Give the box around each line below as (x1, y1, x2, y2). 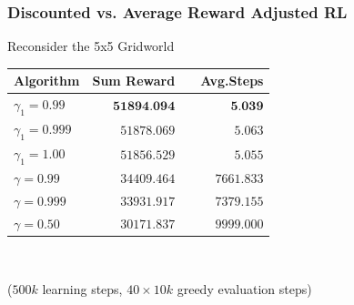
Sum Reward (92, 71, 176, 90)
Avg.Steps (200, 71, 264, 90)
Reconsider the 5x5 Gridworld (7, 36, 175, 56)
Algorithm (14, 71, 80, 90)
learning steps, (42, 279, 123, 298)
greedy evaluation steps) (177, 279, 312, 298)
